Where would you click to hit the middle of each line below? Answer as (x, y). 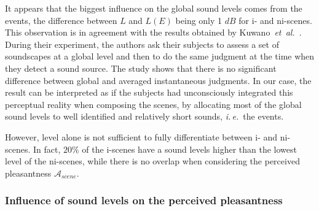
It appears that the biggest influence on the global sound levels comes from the (154, 8)
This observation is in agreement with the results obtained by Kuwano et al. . (153, 32)
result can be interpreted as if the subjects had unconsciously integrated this (149, 92)
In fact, (47, 149)
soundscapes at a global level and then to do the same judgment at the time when (160, 56)
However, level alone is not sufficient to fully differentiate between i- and (141, 136)
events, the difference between (61, 20)
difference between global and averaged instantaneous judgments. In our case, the (158, 80)
